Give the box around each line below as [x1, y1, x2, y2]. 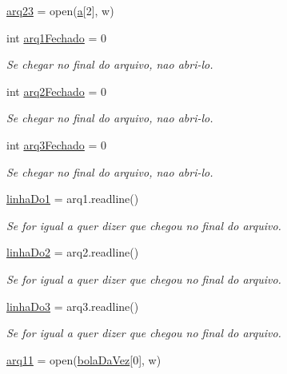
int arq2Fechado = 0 [6, 82, 107, 99]
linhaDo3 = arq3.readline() [6, 297, 139, 314]
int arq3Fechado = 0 [6, 136, 107, 153]
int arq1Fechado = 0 [6, 29, 107, 46]
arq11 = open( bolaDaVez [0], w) [6, 351, 161, 368]
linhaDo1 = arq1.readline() [6, 190, 139, 207]
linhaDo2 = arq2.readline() [6, 244, 139, 261]
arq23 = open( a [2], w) [6, 2, 114, 18]
